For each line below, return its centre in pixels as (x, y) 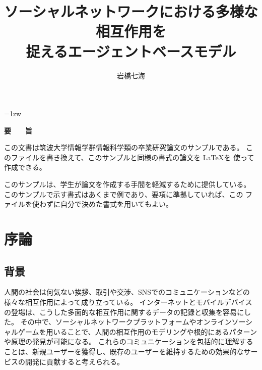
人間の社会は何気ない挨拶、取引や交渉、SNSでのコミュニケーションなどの (127, 292)
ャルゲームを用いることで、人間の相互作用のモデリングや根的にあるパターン (130, 331)
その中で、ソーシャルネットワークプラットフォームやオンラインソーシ (137, 322)
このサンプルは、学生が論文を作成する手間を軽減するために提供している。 (127, 184)
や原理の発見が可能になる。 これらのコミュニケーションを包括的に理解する (129, 341)
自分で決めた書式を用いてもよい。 (116, 204)
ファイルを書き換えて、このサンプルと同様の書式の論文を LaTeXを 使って (133, 157)
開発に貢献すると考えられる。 (74, 361)
